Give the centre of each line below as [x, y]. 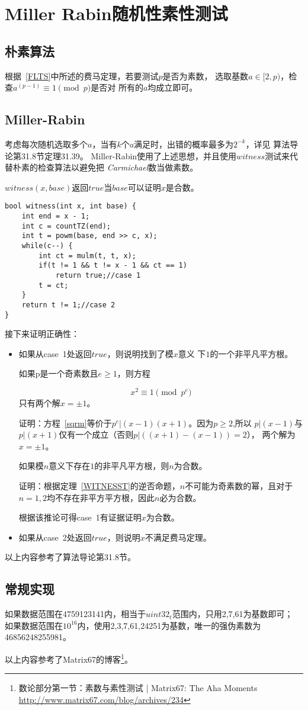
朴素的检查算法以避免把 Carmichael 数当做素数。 [105, 167]
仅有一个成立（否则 [96, 434]
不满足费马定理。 [178, 537]
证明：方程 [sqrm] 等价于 [65, 423]
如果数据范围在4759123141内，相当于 [75, 614]
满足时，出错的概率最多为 [184, 144]
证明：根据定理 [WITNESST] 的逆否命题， [99, 486]
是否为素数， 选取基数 [206, 76]
